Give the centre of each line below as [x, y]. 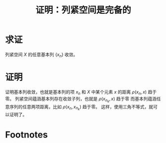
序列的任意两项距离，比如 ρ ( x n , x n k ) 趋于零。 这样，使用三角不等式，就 [81, 107]
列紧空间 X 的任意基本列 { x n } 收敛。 [41, 55]
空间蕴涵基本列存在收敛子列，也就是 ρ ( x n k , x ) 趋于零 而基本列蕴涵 [90, 100]
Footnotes [27, 135]
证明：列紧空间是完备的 [83, 10]
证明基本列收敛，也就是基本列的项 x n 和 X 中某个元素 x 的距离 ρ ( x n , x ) [76, 92]
